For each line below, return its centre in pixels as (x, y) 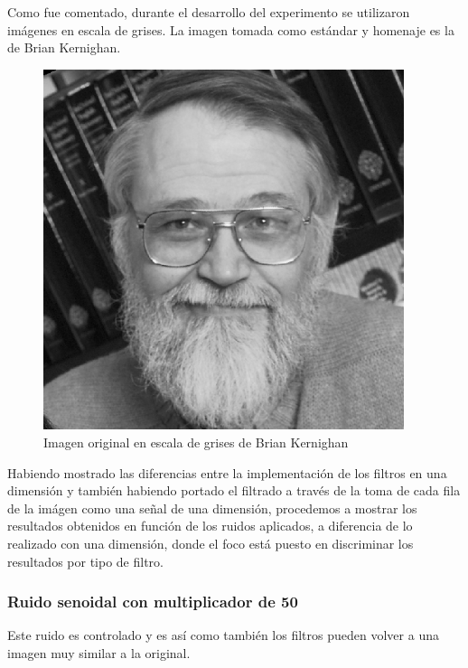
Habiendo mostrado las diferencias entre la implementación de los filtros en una (227, 472)
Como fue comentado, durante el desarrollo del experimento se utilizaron (209, 12)
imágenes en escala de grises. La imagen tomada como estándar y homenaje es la (231, 29)
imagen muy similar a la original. (99, 653)
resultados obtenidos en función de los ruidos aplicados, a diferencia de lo (210, 526)
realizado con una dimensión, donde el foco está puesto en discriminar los (211, 543)
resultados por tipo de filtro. (85, 561)
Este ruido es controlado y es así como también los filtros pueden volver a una (223, 635)
